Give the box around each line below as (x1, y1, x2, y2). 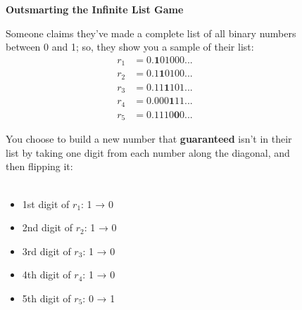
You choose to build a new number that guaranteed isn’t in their (6, 131, 292, 146)
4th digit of (22, 267, 71, 282)
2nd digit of (22, 220, 73, 235)
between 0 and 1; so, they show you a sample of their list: (6, 39, 254, 54)
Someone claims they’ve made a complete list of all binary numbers (6, 25, 296, 40)
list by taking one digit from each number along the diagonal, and (6, 145, 290, 160)
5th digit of (22, 290, 71, 305)
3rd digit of (22, 243, 71, 258)
